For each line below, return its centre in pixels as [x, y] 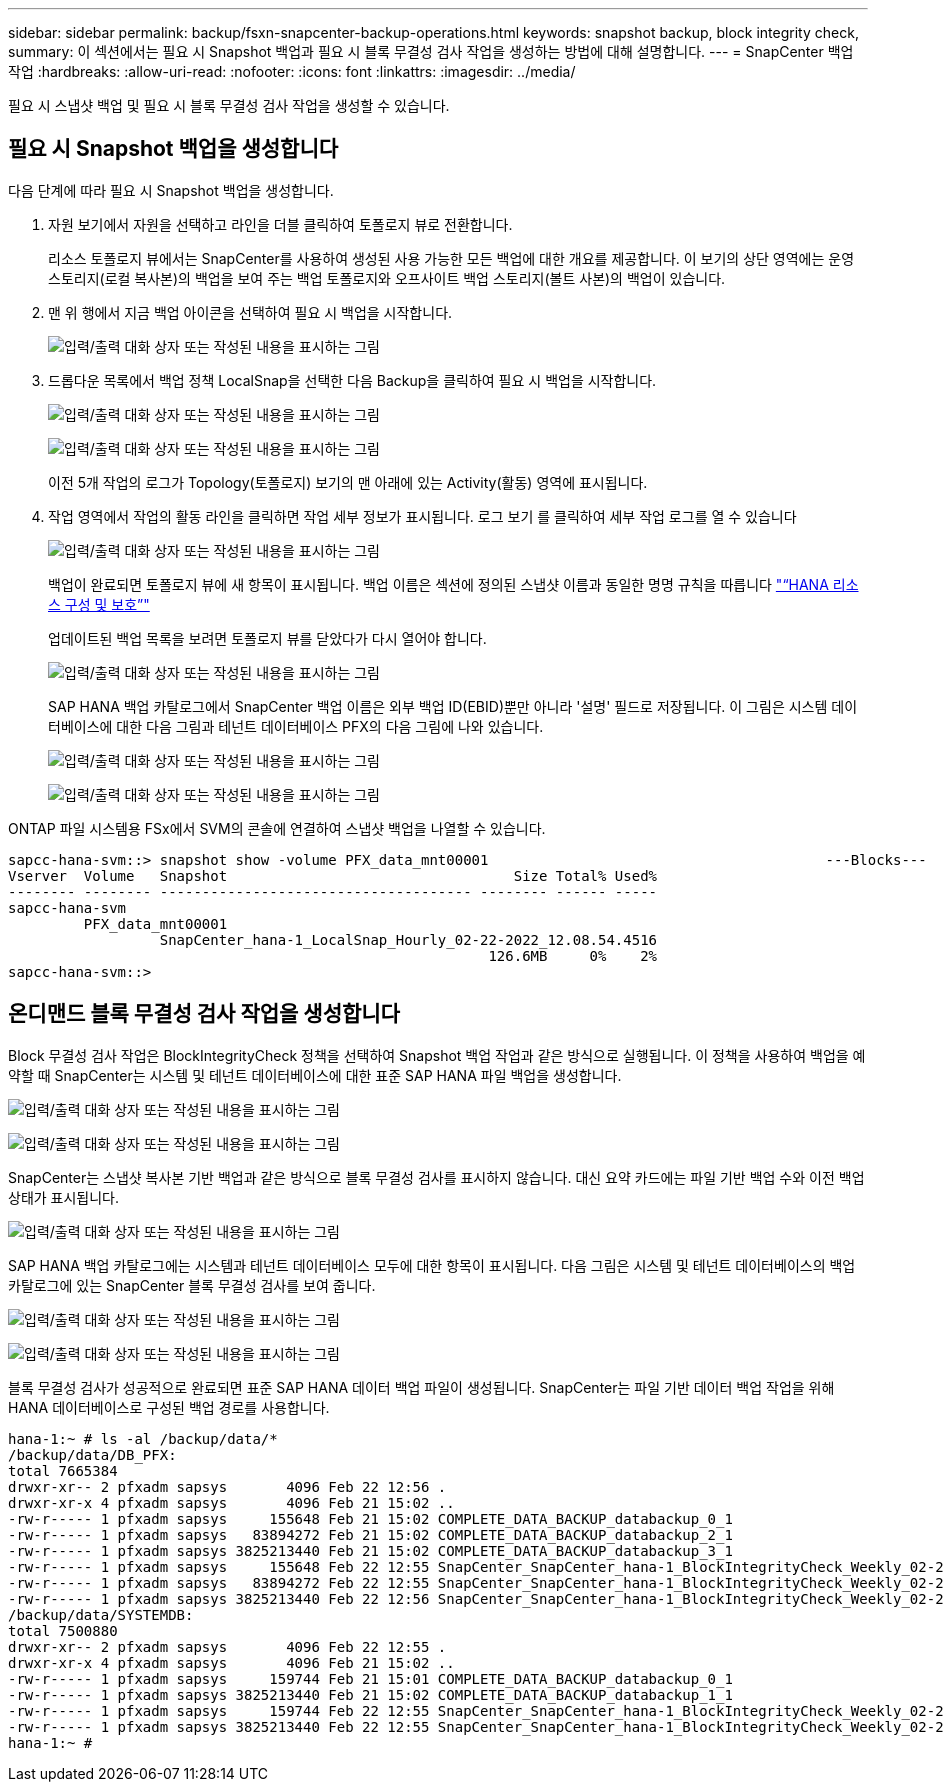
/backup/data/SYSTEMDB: [101, 1614]
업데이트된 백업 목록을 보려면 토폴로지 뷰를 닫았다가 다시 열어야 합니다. [267, 638]
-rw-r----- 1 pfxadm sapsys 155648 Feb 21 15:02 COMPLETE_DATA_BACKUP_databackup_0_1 [370, 1518]
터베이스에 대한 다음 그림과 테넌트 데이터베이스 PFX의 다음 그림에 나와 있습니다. [296, 726]
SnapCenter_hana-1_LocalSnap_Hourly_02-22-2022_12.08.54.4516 [408, 939]
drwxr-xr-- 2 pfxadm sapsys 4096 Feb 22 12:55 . [227, 1646]
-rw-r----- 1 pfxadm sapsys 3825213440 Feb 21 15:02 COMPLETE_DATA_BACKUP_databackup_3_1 [370, 1550]
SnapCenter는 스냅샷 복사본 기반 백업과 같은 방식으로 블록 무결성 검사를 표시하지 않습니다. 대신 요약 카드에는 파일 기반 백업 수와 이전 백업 [436, 1177]
